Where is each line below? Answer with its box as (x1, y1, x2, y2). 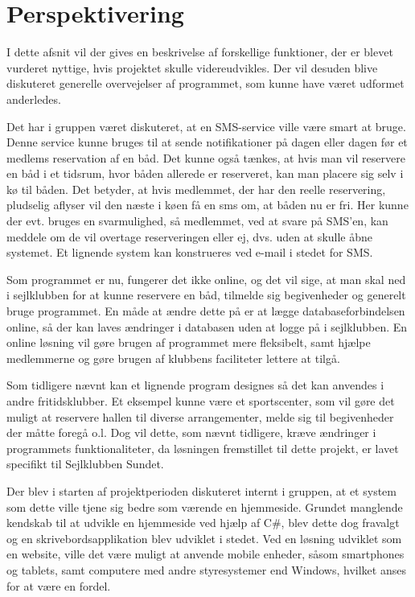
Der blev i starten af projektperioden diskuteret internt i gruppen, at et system (6, 482, 397, 499)
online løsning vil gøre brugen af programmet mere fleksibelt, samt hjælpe (6, 334, 371, 351)
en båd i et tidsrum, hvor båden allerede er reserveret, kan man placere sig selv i (6, 165, 404, 182)
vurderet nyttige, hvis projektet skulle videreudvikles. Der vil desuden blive (6, 59, 378, 76)
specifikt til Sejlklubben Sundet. (6, 455, 164, 472)
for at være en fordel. (6, 577, 111, 594)
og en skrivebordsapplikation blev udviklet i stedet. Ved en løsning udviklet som (6, 529, 402, 546)
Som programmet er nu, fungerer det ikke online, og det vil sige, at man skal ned (6, 270, 406, 287)
